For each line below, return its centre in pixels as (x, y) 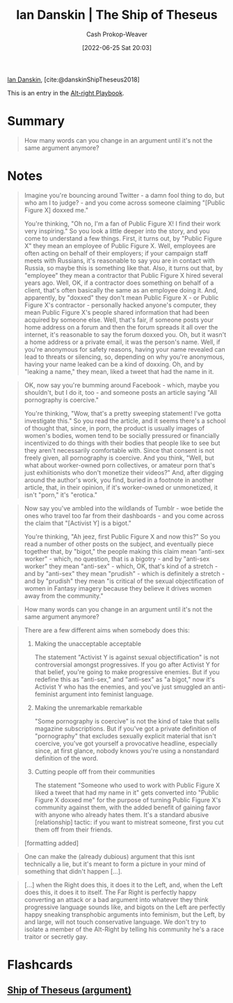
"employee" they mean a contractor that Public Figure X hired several (124, 275)
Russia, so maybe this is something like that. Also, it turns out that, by (123, 267)
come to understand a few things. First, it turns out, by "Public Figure (123, 238)
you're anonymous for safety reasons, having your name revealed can (124, 349)
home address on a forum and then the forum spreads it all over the (121, 327)
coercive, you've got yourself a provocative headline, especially (126, 743)
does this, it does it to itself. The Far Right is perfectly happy (110, 892)
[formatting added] (51, 843)
